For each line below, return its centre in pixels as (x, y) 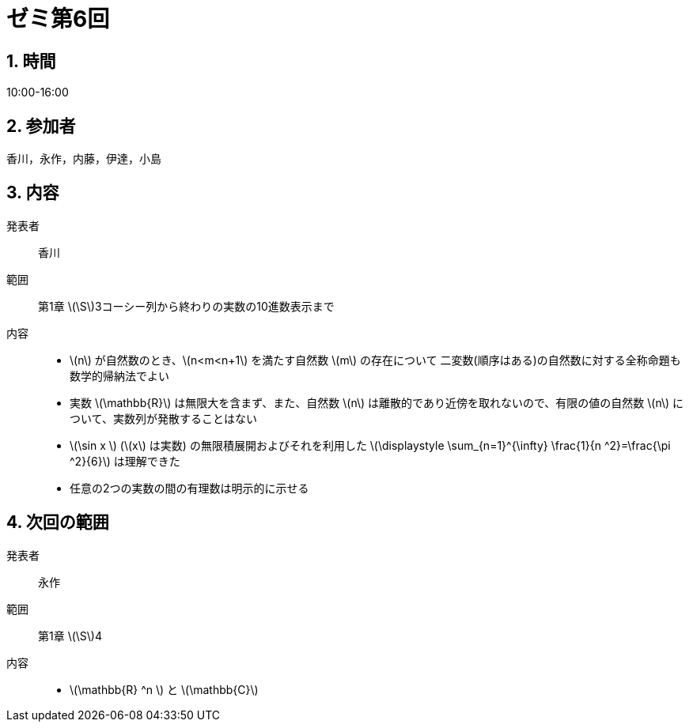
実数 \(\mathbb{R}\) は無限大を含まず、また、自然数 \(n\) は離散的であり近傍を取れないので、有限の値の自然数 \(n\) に (377, 402)
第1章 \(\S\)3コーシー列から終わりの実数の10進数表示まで (186, 306)
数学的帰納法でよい (119, 375)
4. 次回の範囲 (58, 522)
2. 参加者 (41, 126)
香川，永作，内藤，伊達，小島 (84, 159)
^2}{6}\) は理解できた (125, 461)
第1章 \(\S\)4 (70, 636)
